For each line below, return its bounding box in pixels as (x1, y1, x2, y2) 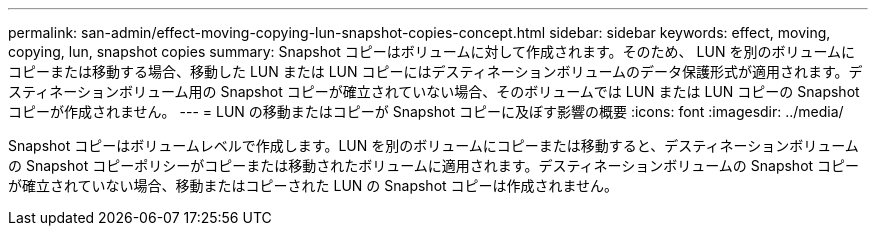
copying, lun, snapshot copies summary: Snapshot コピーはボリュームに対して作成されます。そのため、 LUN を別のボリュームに (8, 43, 855, 60)
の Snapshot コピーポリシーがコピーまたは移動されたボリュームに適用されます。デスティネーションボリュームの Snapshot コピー (8, 157, 860, 174)
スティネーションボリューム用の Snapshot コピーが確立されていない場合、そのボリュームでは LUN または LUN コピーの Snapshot (8, 83, 860, 100)
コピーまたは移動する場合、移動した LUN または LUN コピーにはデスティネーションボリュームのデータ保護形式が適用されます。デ (8, 63, 863, 80)
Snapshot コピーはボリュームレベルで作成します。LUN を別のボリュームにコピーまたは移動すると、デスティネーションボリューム (8, 137, 859, 154)
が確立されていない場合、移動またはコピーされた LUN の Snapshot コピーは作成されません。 (8, 177, 619, 194)
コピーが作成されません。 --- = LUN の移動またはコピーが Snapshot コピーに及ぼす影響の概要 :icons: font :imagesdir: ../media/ (8, 103, 844, 120)
